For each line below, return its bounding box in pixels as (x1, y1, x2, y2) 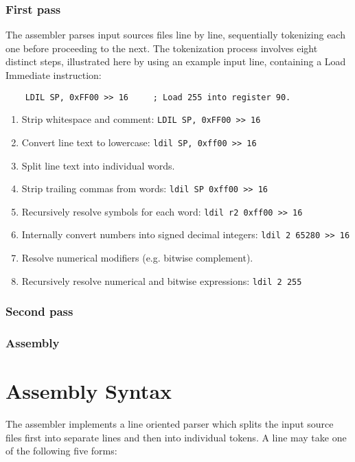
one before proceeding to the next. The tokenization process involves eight (5, 41, 318, 55)
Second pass (5, 303, 73, 320)
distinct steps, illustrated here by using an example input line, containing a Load (5, 54, 346, 69)
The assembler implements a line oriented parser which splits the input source (5, 417, 334, 431)
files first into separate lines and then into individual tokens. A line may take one (5, 430, 347, 444)
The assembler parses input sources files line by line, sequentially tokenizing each (5, 27, 345, 42)
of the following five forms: (5, 443, 117, 458)
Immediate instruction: (5, 68, 102, 82)
